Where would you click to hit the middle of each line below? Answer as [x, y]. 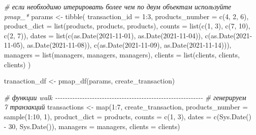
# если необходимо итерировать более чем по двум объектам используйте [118, 6]
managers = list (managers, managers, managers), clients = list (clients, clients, [122, 54]
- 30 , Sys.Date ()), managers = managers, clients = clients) [92, 126]
